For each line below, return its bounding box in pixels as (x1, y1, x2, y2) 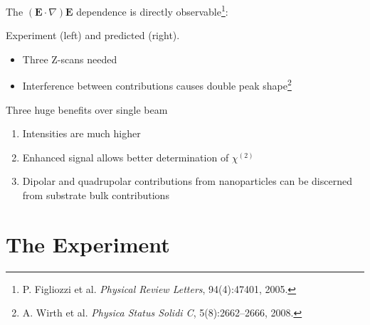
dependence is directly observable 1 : (76, 2, 228, 18)
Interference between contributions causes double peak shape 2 (22, 76, 292, 93)
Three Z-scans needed (22, 51, 117, 66)
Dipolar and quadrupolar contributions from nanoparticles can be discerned (22, 174, 352, 188)
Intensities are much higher (22, 126, 141, 141)
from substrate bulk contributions (22, 188, 169, 203)
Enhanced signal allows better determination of (22, 149, 229, 164)
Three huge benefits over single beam (6, 102, 168, 117)
